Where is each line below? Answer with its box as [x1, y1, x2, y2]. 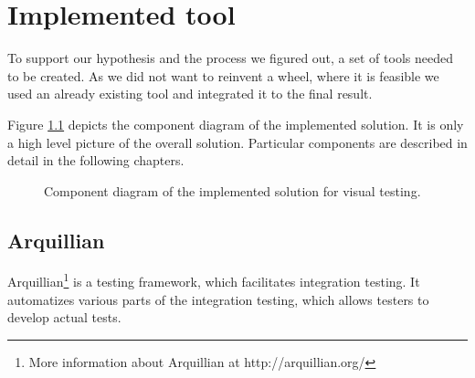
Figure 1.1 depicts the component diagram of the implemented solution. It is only [7, 114, 464, 133]
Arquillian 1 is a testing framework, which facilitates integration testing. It [7, 269, 420, 291]
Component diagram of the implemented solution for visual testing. [44, 181, 421, 200]
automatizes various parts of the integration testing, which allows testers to [7, 289, 429, 309]
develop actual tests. [7, 308, 121, 327]
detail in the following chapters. [7, 151, 185, 170]
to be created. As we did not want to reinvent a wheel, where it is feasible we [7, 66, 439, 85]
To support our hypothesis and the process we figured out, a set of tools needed [7, 48, 453, 68]
